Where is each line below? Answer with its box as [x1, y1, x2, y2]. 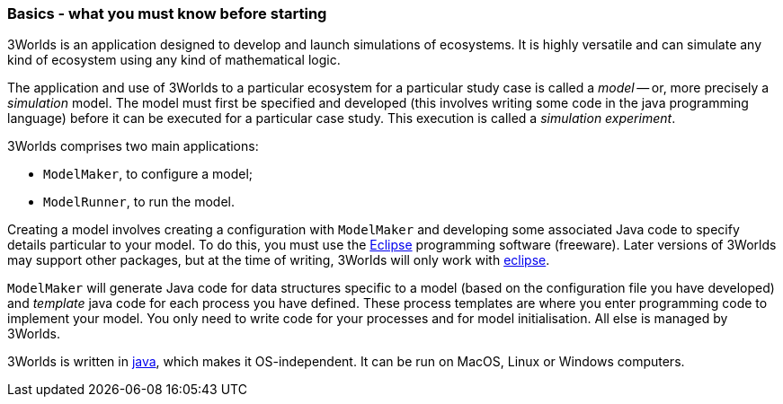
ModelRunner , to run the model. [43, 194, 235, 210]
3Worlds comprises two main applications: [7, 138, 259, 154]
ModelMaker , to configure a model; [43, 166, 254, 182]
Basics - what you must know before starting [7, 4, 327, 22]
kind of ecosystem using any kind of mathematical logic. [7, 52, 341, 68]
